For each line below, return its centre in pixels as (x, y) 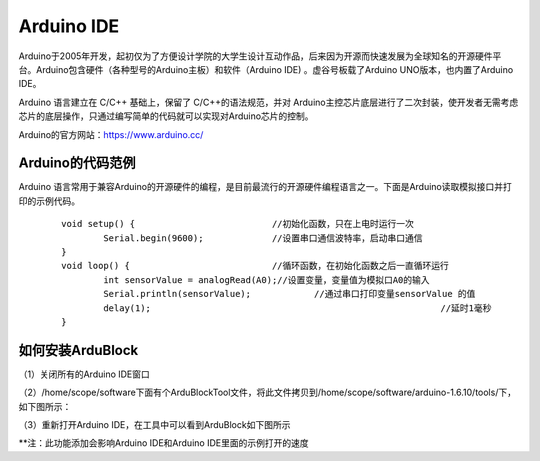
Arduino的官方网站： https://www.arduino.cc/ (111, 134)
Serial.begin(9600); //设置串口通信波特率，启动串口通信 (263, 238)
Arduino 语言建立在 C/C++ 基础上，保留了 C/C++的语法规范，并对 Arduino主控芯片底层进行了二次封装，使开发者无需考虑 (268, 102)
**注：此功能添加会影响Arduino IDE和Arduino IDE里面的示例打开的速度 (163, 443)
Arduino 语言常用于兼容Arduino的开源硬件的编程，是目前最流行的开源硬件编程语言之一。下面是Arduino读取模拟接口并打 (265, 187)
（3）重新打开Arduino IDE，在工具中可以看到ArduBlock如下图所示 (154, 424)
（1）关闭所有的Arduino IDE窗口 (84, 374)
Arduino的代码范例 (77, 163)
